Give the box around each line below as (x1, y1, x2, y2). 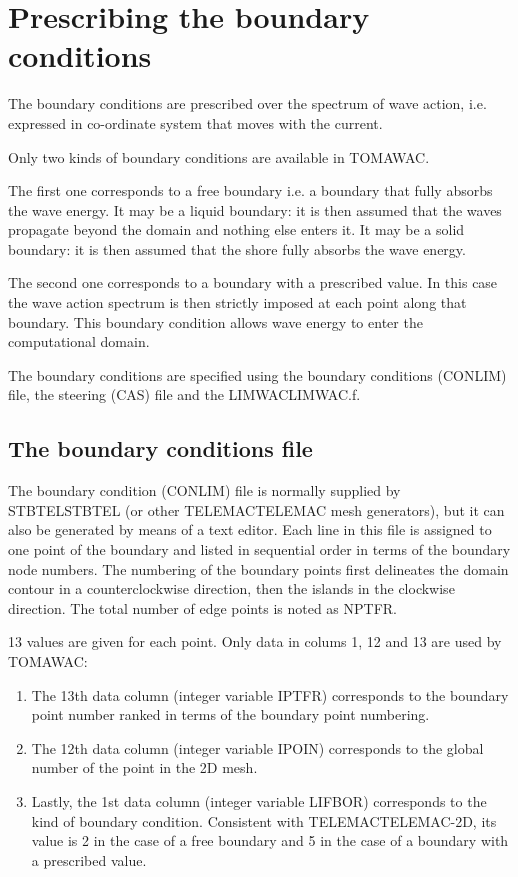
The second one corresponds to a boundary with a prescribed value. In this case (8, 272, 498, 293)
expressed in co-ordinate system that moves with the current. (8, 112, 383, 133)
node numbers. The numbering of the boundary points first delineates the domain (8, 558, 509, 579)
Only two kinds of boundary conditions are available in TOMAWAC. (8, 146, 430, 167)
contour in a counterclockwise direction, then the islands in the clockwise (8, 578, 455, 599)
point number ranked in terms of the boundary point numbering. (31, 704, 430, 725)
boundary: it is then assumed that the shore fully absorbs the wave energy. (8, 238, 466, 259)
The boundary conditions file (8, 433, 313, 464)
